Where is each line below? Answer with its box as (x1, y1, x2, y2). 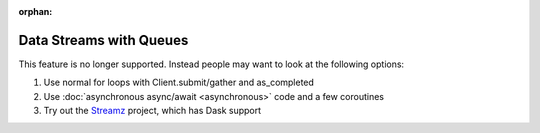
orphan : (18, 6, 53, 17)
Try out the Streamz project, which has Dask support (43, 105, 262, 117)
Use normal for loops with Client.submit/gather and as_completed (43, 76, 315, 89)
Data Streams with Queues (18, 31, 189, 49)
